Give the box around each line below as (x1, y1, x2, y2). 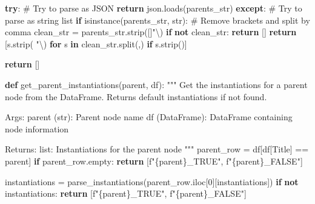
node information (5, 122, 69, 135)
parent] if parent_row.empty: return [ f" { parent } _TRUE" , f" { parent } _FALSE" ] (5, 154, 303, 167)
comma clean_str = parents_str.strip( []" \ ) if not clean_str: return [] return (5, 25, 297, 38)
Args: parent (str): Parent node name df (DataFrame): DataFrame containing (5, 110, 293, 123)
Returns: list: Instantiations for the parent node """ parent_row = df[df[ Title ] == (5, 143, 309, 155)
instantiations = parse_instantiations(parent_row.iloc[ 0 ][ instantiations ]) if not (5, 175, 299, 188)
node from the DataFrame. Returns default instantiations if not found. (5, 90, 267, 103)
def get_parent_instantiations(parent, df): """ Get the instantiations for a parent (5, 78, 308, 90)
